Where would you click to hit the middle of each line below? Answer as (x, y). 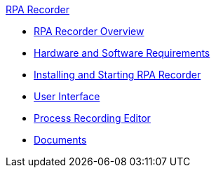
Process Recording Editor (92, 118)
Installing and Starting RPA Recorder (117, 75)
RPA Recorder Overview (89, 31)
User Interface (67, 96)
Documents (60, 140)
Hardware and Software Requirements (122, 53)
